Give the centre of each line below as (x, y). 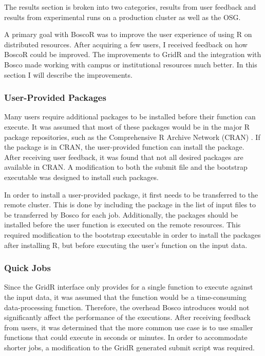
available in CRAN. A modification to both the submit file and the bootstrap (126, 167)
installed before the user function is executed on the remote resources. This (122, 225)
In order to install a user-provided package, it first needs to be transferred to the (131, 194)
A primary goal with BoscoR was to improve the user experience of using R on (128, 34)
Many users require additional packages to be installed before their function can (130, 117)
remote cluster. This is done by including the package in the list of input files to (130, 204)
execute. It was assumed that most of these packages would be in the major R (127, 126)
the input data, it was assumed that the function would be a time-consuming (125, 297)
